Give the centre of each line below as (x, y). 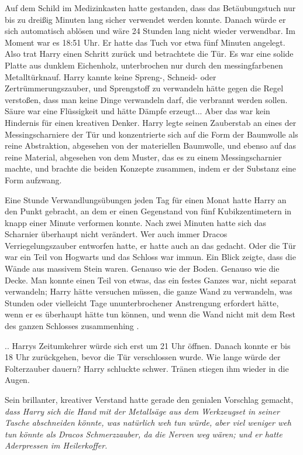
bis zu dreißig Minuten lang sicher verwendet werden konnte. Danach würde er (145, 19)
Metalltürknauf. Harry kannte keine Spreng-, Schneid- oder (111, 76)
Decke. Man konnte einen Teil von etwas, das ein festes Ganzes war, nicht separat (151, 280)
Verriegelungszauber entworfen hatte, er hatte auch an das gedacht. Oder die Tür (150, 245)
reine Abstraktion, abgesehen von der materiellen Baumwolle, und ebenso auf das (151, 146)
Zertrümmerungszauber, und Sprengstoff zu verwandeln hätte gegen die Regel (144, 88)
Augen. (17, 380)
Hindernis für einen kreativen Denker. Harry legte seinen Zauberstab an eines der (151, 122)
